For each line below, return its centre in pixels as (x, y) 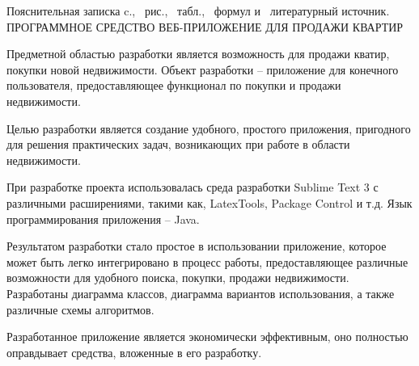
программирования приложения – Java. (103, 219)
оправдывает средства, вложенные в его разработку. (134, 352)
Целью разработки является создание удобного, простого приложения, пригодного (209, 128)
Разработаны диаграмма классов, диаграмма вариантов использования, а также (201, 293)
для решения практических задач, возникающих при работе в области (178, 144)
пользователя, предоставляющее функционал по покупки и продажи (174, 85)
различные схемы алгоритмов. (80, 309)
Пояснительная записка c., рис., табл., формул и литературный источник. (198, 11)
